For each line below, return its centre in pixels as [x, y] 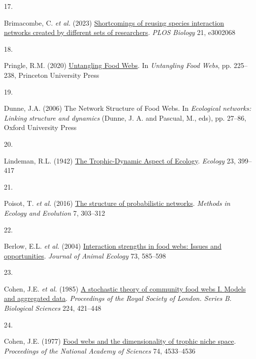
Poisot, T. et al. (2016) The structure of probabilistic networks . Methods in [117, 203]
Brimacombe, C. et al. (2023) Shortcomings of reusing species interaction [114, 22]
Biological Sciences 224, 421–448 [53, 308]
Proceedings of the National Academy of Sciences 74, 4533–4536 [100, 350]
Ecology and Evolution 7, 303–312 [55, 212]
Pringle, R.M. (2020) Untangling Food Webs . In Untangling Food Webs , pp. [118, 65]
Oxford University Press [40, 127]
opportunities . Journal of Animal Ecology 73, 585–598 [85, 255]
